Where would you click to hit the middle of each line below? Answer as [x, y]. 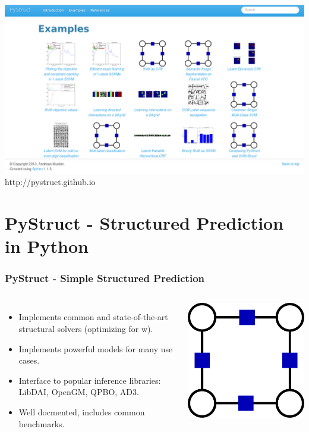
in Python [47, 246]
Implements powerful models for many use [96, 348]
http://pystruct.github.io [50, 182]
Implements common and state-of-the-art [93, 317]
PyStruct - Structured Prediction [144, 222]
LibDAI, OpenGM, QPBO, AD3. [79, 392]
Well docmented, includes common [82, 412]
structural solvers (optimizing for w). [86, 329]
